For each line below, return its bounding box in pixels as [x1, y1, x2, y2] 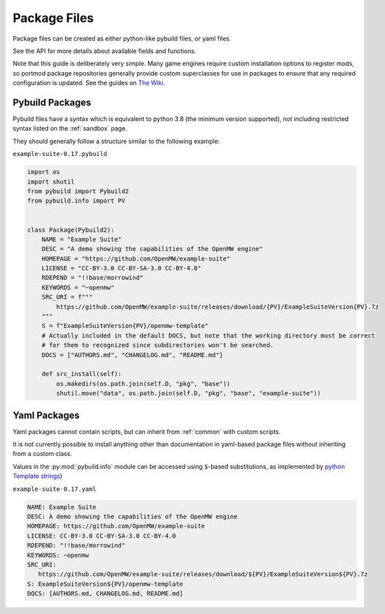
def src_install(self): [41, 370, 122, 378]
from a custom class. [12, 450, 72, 458]
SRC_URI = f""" [41, 293, 93, 301]
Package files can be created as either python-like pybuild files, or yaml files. [12, 34, 232, 43]
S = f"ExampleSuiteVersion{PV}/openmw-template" [41, 322, 209, 330]
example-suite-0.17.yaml [12, 485, 96, 493]
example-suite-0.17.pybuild [12, 150, 108, 158]
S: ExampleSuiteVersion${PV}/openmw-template [27, 580, 184, 588]
